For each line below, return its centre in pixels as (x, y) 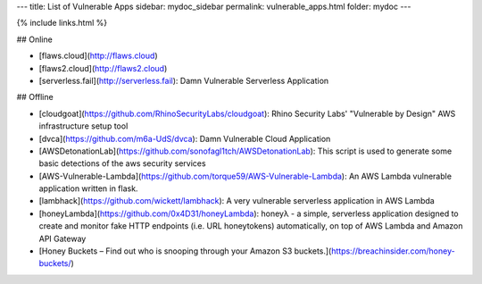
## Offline (35, 97)
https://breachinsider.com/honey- (393, 251)
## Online (34, 39)
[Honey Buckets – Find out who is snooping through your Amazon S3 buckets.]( (185, 251)
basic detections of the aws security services (122, 163)
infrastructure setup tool (83, 126)
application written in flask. (88, 188)
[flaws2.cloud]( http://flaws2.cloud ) (103, 68)
